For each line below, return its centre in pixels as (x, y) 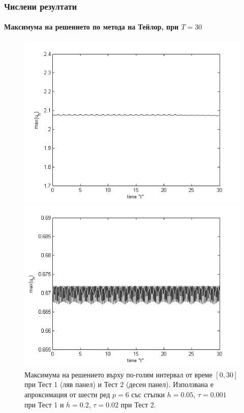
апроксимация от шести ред (67, 394)
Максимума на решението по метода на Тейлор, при (91, 27)
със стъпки (148, 394)
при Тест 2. (138, 404)
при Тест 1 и (44, 404)
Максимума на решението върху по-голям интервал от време (118, 374)
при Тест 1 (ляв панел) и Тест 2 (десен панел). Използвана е (119, 384)
